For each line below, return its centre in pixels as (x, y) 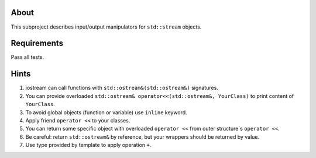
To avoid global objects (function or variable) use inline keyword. (106, 112)
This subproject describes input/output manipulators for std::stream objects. (106, 27)
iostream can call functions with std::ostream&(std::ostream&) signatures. (122, 88)
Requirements (37, 43)
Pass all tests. (27, 57)
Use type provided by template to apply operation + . (88, 145)
